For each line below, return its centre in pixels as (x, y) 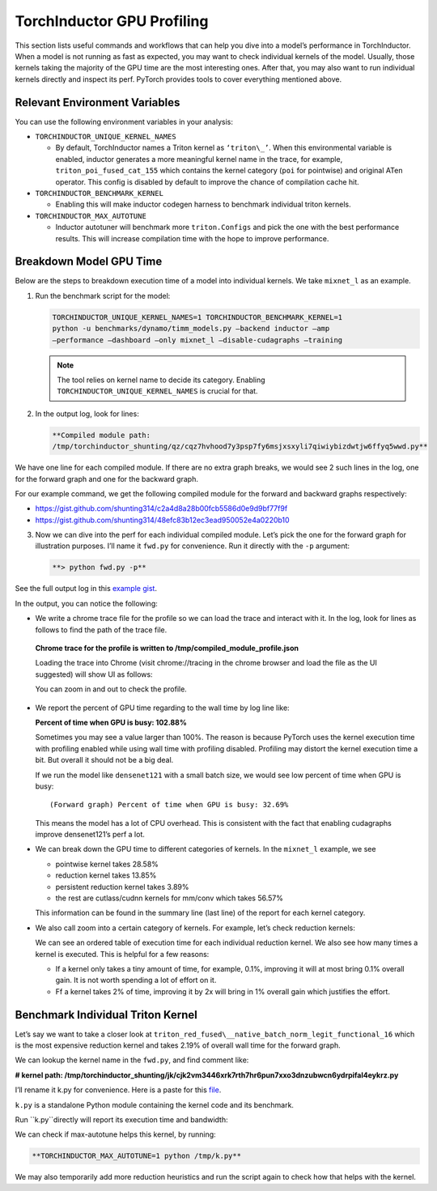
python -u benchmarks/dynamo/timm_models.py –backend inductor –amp (191, 329)
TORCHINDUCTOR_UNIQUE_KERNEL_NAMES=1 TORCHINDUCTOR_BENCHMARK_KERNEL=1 (197, 317)
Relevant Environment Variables (98, 102)
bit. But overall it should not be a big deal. (104, 760)
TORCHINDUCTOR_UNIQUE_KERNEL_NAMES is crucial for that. (157, 391)
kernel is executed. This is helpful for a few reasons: (122, 954)
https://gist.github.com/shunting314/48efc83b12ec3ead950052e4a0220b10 (163, 520)
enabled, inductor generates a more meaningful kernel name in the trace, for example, (199, 159)
